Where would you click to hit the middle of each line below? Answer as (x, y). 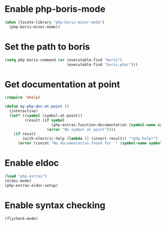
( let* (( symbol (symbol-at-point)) (46, 115)
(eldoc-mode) (18, 181)
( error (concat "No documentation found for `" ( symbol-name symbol (90, 143)
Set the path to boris (47, 47)
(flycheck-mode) (21, 219)
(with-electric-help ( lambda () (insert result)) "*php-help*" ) (90, 139)
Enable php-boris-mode (55, 9)
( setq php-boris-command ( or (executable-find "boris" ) (63, 60)
